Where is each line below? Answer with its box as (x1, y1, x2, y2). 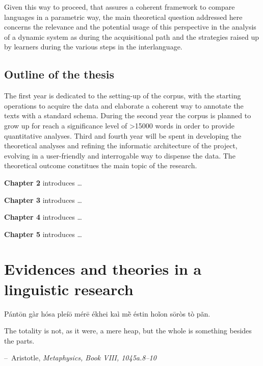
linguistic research (4, 278, 134, 299)
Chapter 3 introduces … (4, 194, 82, 205)
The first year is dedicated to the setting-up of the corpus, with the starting (4, 90, 241, 101)
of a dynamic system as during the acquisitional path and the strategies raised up (4, 31, 259, 42)
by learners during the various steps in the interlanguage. (4, 41, 182, 52)
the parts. (4, 335, 35, 346)
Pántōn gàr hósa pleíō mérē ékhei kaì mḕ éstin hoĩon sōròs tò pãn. (4, 308, 211, 319)
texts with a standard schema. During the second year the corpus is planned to (4, 110, 251, 121)
